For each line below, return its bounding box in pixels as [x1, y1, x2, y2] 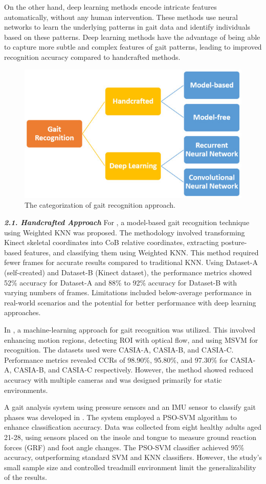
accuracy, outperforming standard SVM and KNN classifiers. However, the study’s [4, 452, 262, 463]
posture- [221, 237, 247, 248]
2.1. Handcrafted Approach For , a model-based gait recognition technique [4, 217, 250, 228]
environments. [4, 384, 48, 395]
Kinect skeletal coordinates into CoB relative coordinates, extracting [4, 237, 219, 248]
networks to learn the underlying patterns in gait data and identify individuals [4, 21, 251, 32]
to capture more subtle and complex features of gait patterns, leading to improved [4, 41, 262, 52]
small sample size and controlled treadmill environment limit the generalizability [4, 461, 256, 472]
